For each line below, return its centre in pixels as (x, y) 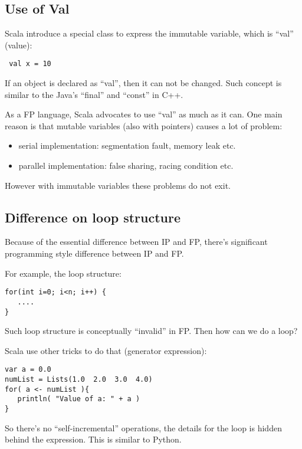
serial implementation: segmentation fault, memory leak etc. (127, 145)
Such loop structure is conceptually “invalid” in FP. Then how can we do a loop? (151, 331)
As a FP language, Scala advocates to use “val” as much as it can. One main (144, 114)
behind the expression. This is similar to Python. (93, 439)
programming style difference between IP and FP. (94, 253)
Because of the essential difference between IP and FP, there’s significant (136, 242)
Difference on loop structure (93, 217)
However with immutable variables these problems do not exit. (118, 185)
